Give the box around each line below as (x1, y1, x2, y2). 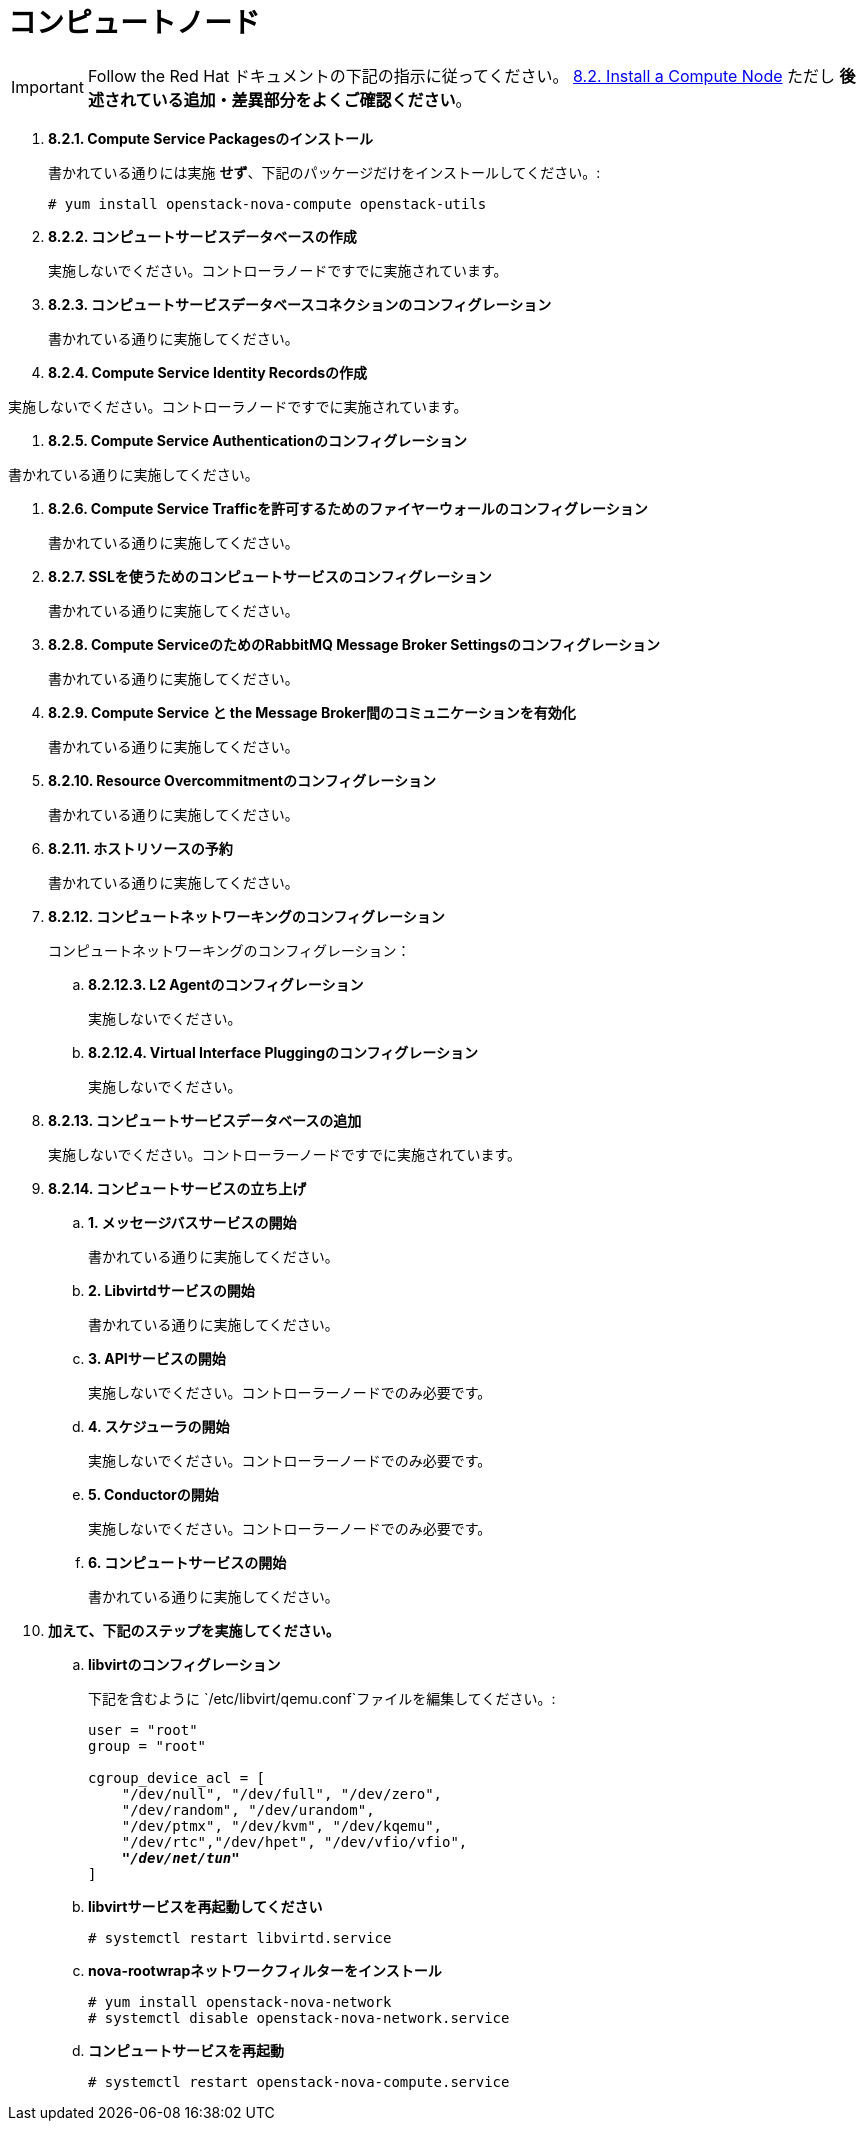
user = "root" (88, 1721, 198, 1738)
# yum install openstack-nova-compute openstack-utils (48, 195, 487, 212)
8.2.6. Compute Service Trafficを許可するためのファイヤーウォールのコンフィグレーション (48, 499, 648, 517)
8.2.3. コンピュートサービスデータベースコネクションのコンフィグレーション (48, 295, 552, 313)
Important (11, 76, 84, 97)
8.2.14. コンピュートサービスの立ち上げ (48, 1179, 307, 1197)
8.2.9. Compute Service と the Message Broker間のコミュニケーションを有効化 (48, 703, 576, 721)
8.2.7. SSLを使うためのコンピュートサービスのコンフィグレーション (48, 567, 492, 585)
